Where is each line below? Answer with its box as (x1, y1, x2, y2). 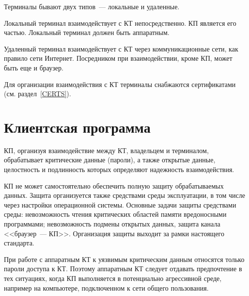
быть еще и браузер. (4, 62, 63, 72)
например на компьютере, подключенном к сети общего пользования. (4, 282, 209, 293)
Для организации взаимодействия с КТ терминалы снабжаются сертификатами (4, 79, 236, 89)
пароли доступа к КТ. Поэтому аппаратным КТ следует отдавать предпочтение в (4, 263, 242, 274)
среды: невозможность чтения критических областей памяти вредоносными (4, 209, 227, 219)
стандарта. (4, 238, 34, 248)
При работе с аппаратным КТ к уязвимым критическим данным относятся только (4, 254, 245, 264)
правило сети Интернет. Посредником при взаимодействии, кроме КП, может (4, 53, 233, 63)
